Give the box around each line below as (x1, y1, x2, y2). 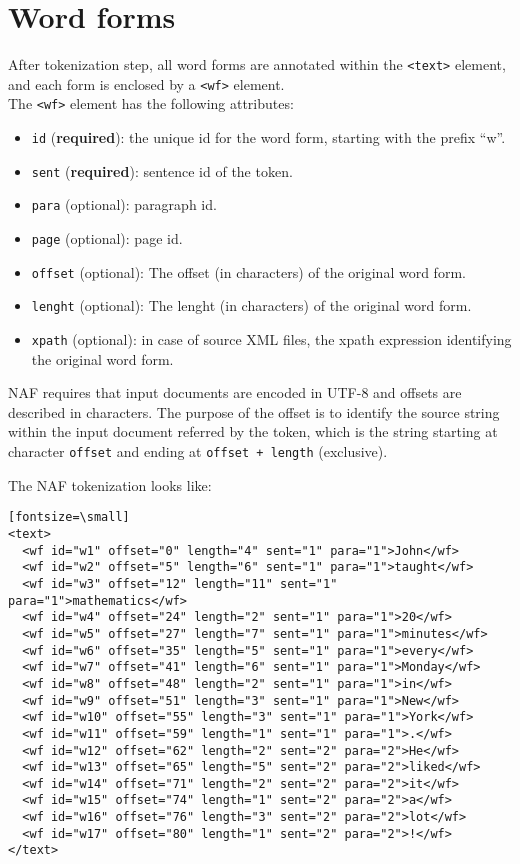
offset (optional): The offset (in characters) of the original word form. (31, 261, 466, 282)
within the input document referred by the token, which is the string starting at (8, 421, 498, 442)
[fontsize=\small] (8, 510, 130, 525)
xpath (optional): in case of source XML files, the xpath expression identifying (31, 329, 512, 350)
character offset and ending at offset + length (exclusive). (8, 441, 388, 462)
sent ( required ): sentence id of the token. (31, 160, 293, 181)
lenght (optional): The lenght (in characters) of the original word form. (31, 295, 472, 316)
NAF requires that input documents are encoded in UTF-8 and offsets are (8, 382, 462, 403)
